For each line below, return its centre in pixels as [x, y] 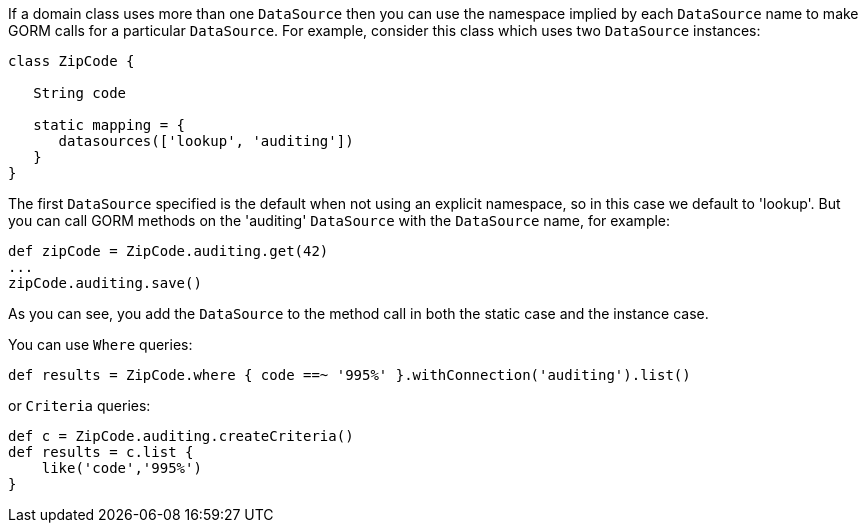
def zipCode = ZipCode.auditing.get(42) [168, 251]
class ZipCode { [71, 61]
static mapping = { [109, 125]
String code [80, 93]
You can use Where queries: [100, 344]
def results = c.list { [101, 452]
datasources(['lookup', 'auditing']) [206, 141]
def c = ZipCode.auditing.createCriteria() [181, 436]
